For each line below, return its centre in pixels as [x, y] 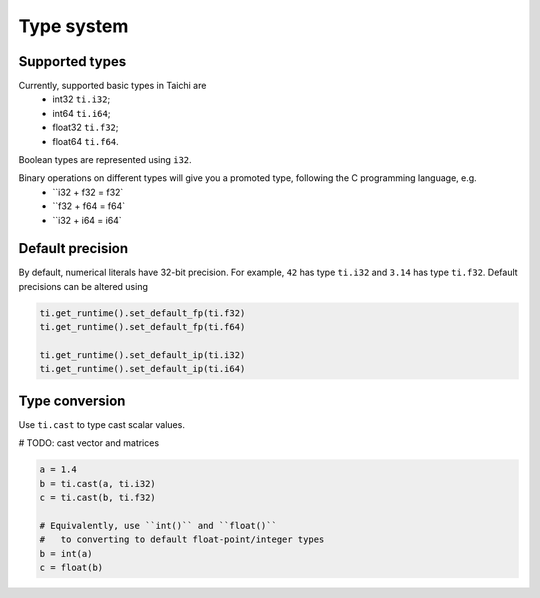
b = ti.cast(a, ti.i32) [98, 483]
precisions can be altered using [83, 286]
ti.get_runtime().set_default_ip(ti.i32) [142, 355]
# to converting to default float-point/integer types [182, 539]
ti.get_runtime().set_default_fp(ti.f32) [142, 313]
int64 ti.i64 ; [81, 113]
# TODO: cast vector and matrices [89, 443]
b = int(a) [66, 553]
